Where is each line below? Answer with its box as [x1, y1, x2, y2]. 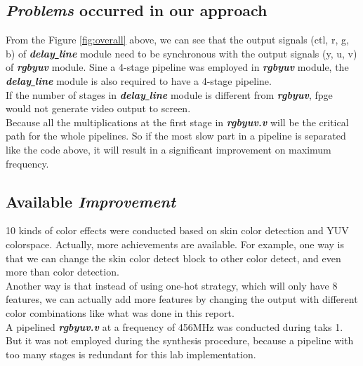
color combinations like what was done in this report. [6, 305, 235, 320]
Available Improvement [6, 190, 176, 212]
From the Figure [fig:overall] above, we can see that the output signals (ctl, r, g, [6, 32, 349, 47]
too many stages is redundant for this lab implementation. [6, 346, 256, 361]
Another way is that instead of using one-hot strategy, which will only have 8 [6, 278, 338, 292]
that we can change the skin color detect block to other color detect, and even [6, 250, 341, 265]
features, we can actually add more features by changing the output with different [6, 292, 358, 306]
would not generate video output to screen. [6, 101, 191, 116]
